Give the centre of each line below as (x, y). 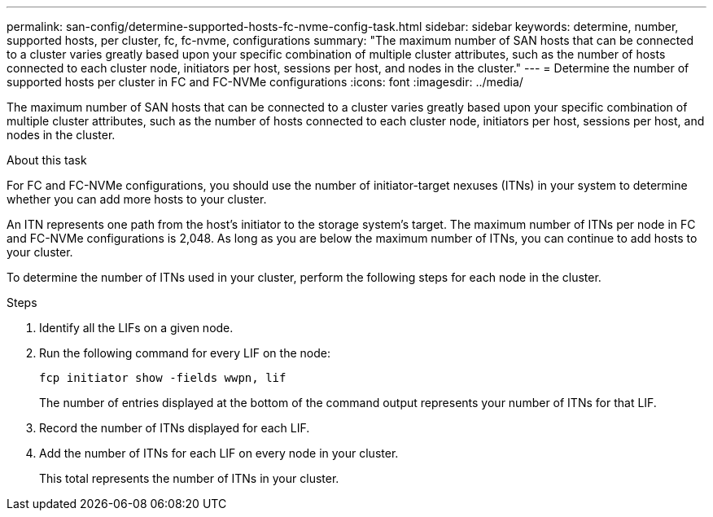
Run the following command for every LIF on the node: (185, 353)
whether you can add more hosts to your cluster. (137, 199)
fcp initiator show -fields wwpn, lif (163, 378)
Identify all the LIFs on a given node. (136, 328)
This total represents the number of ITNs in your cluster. (189, 478)
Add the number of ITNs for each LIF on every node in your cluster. (219, 453)
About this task (47, 160)
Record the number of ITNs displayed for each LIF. (175, 428)
